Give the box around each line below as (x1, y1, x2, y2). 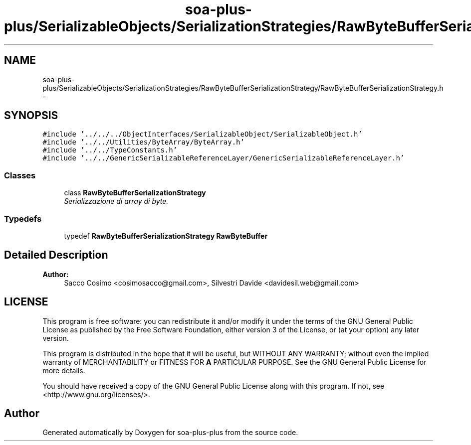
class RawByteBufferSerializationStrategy (64, 188, 206, 197)
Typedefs (4, 213, 42, 224)
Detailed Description (4, 249, 108, 262)
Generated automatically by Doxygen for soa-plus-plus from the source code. (42, 428, 298, 437)
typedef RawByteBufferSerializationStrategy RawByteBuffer (64, 231, 268, 240)
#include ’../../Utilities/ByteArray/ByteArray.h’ (42, 138, 244, 147)
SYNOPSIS (4, 109, 58, 122)
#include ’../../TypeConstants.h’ (42, 146, 178, 154)
